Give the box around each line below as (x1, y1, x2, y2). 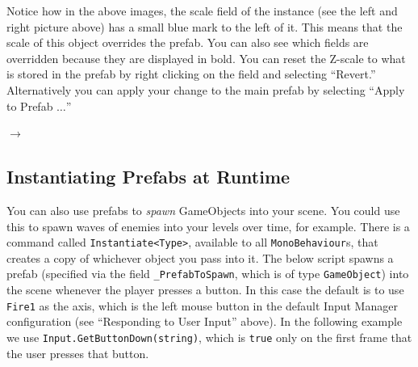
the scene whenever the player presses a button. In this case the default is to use (6, 281, 404, 298)
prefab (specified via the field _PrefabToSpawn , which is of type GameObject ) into (6, 265, 409, 282)
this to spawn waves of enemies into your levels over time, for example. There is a (6, 217, 410, 234)
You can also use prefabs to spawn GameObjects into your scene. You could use (6, 201, 400, 218)
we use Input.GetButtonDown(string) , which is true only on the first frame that (6, 328, 412, 345)
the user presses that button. (6, 344, 149, 361)
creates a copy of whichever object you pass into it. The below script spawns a (6, 249, 394, 266)
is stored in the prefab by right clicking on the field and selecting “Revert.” (6, 65, 376, 82)
